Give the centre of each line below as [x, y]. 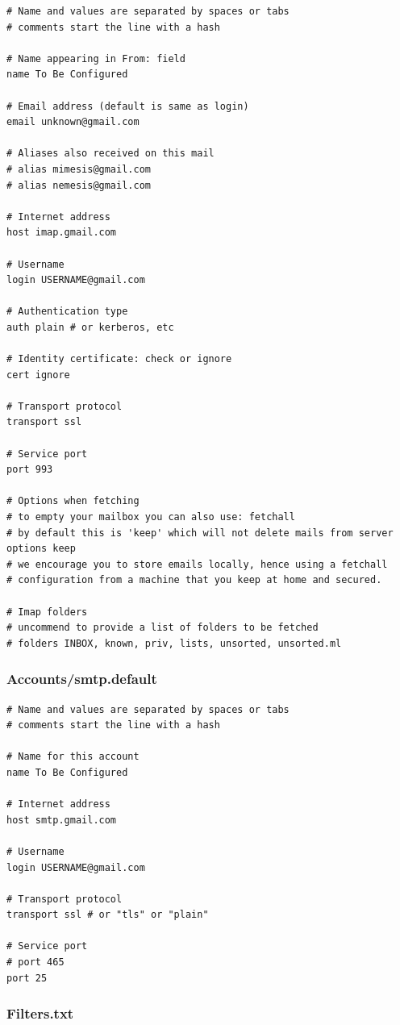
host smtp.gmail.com [62, 820]
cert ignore [38, 375]
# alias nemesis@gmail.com [79, 185]
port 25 [27, 978]
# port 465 [35, 962]
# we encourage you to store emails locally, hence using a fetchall [197, 564]
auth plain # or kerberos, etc [90, 327]
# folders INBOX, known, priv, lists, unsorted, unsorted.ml [174, 643]
